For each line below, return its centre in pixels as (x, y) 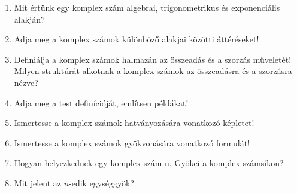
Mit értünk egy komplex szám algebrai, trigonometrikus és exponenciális (147, 7)
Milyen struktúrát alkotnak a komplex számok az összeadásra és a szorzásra (153, 71)
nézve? (26, 82)
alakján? (29, 19)
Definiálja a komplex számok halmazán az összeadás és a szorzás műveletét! (153, 59)
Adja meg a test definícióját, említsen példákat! (101, 102)
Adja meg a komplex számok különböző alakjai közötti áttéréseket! (137, 39)
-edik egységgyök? (101, 183)
